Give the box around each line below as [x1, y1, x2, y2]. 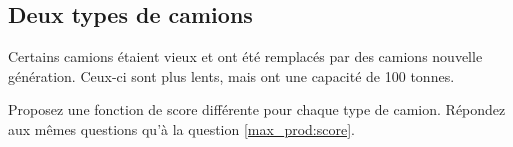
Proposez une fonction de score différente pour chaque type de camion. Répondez [8, 99, 506, 120]
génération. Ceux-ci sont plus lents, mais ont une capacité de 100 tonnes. [8, 65, 455, 86]
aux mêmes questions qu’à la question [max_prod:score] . [8, 118, 355, 139]
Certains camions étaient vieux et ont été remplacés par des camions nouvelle [8, 46, 483, 67]
